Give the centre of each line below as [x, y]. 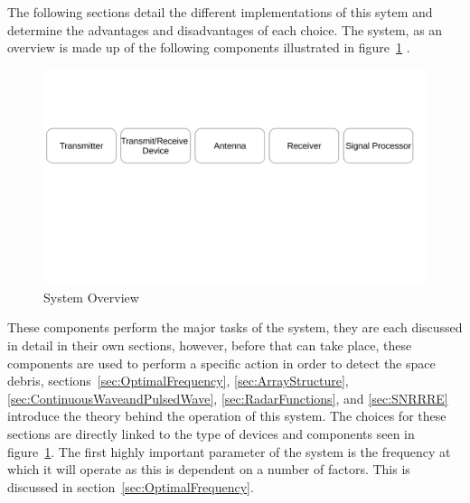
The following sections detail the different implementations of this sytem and [220, 12]
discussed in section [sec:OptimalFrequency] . [131, 486]
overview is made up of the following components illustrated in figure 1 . [209, 47]
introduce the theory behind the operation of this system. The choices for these [227, 416]
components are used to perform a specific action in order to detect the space [221, 363]
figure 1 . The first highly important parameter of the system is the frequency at [229, 451]
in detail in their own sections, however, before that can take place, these [210, 345]
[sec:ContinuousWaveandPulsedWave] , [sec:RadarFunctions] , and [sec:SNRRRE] [228, 398]
